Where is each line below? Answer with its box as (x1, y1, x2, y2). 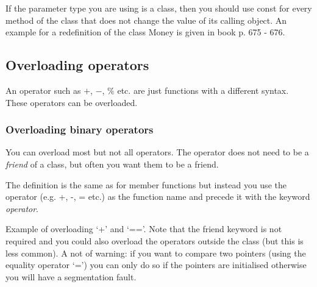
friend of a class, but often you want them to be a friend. (5, 157, 219, 170)
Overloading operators (5, 55, 149, 74)
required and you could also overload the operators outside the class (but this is (5, 234, 304, 247)
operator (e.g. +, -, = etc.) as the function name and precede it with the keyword (5, 190, 310, 203)
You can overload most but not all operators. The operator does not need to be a (5, 146, 309, 158)
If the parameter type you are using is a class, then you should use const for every (5, 2, 312, 14)
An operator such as (5, 83, 81, 96)
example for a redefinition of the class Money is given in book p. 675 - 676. (5, 26, 285, 38)
